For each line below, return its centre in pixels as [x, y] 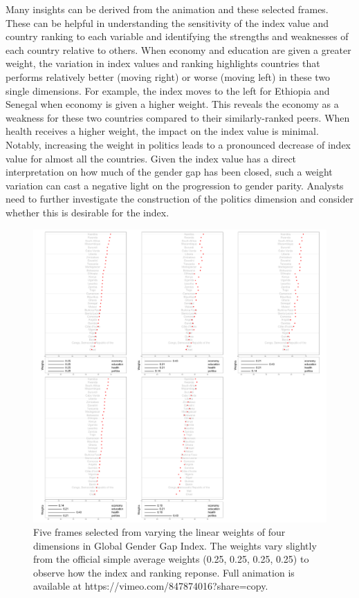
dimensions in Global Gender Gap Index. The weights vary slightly [175, 545]
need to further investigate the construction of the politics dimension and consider [180, 199]
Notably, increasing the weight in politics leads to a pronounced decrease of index [178, 144]
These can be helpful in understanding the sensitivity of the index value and [167, 22]
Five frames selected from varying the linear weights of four [159, 532]
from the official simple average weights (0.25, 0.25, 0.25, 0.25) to [171, 559]
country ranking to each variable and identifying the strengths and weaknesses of [177, 36]
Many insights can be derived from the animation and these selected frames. [167, 9]
